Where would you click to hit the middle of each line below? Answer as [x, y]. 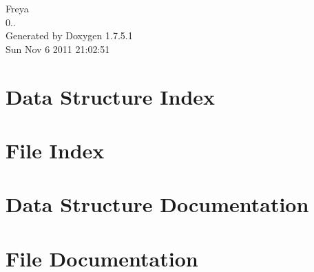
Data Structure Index [111, 96]
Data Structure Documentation [157, 204]
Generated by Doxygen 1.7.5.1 [69, 35]
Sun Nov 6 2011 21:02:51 [58, 49]
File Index [55, 150]
